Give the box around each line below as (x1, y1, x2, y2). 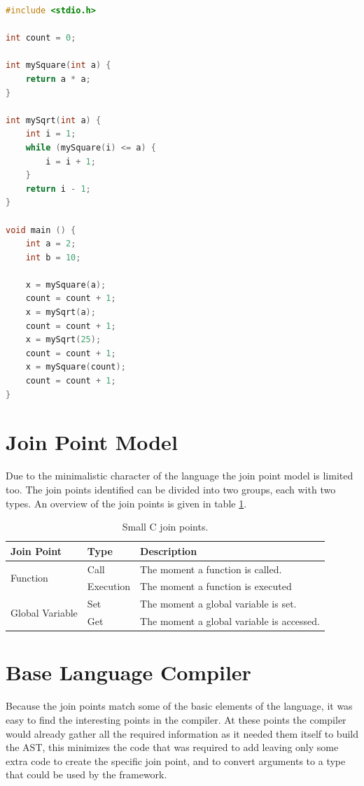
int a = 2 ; (25, 239, 76, 249)
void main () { (6, 225, 76, 235)
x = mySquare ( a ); (25, 279, 106, 290)
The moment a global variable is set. (140, 596, 297, 611)
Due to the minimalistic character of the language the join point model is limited (6, 468, 353, 483)
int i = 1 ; (25, 129, 76, 139)
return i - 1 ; (25, 183, 91, 194)
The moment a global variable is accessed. (140, 614, 320, 629)
